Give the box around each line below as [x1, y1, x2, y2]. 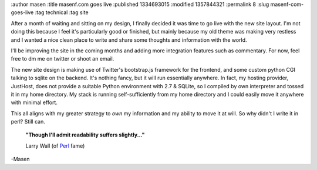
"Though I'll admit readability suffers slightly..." [25, 131, 145, 138]
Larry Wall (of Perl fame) [25, 142, 85, 149]
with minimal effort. [11, 99, 58, 106]
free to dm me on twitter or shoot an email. [11, 55, 114, 62]
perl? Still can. [11, 118, 45, 125]
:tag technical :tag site [35, 9, 89, 16]
